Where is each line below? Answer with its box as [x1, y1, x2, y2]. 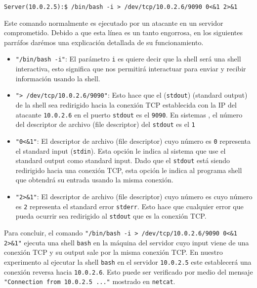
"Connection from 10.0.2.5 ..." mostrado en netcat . [4, 276, 175, 287]
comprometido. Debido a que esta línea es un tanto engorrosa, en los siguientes [4, 27, 243, 38]
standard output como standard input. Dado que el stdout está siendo [15, 155, 230, 166]
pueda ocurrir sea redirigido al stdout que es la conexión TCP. [15, 211, 207, 221]
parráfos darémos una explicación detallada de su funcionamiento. [4, 37, 204, 47]
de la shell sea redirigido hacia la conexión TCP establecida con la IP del [15, 99, 237, 110]
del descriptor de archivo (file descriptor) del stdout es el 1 [15, 119, 195, 129]
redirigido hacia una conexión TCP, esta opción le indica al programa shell [15, 165, 242, 175]
